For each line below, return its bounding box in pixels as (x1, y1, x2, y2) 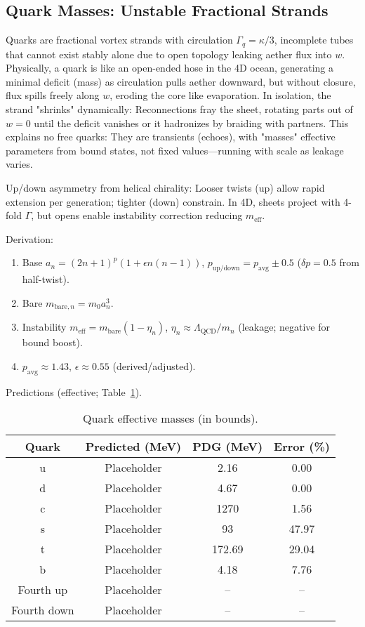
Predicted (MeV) (85, 438, 182, 455)
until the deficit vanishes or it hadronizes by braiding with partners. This (34, 115, 349, 130)
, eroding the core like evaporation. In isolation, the (109, 88, 331, 103)
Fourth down (11, 602, 74, 619)
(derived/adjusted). (112, 358, 196, 373)
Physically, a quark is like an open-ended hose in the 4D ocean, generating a (6, 60, 333, 75)
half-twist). (22, 272, 69, 286)
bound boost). (22, 335, 83, 350)
